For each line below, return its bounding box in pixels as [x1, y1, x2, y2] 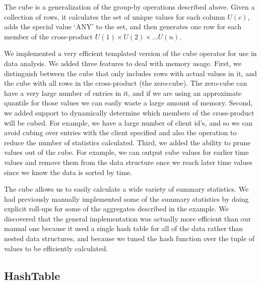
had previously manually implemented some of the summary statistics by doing [4, 193, 249, 204]
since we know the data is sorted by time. [4, 166, 133, 177]
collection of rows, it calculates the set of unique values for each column [4, 11, 225, 22]
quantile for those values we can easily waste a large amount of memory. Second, [4, 97, 253, 108]
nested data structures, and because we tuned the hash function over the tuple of [4, 233, 255, 244]
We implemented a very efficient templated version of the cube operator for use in [4, 48, 257, 59]
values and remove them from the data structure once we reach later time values [4, 156, 252, 167]
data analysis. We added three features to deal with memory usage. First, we [4, 58, 241, 68]
